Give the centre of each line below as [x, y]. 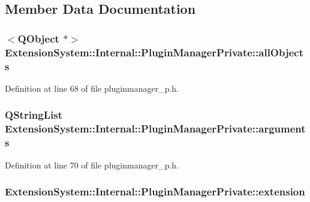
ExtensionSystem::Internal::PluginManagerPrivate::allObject [154, 52]
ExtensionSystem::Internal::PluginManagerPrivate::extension [155, 192]
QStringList [34, 115]
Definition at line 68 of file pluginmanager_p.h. [92, 88]
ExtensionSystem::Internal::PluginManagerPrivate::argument [155, 129]
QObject [38, 38]
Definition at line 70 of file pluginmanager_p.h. [92, 165]
